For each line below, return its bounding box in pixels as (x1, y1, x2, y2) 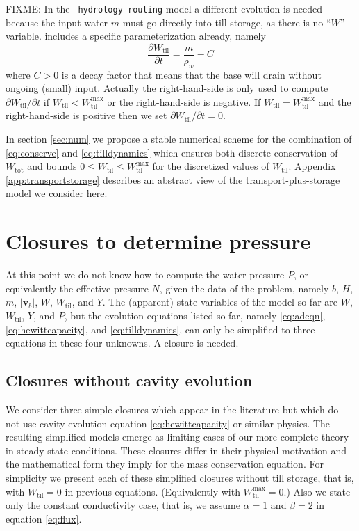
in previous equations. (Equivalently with (65, 484, 240, 498)
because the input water (6, 15, 108, 29)
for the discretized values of (152, 159, 269, 173)
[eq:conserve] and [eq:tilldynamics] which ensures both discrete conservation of (6, 145, 338, 159)
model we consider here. (6, 186, 108, 200)
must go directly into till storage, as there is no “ (122, 15, 331, 29)
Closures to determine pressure (6, 227, 311, 255)
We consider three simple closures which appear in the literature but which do (6, 402, 339, 416)
